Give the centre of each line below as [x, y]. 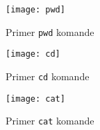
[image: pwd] [35, 10]
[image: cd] [33, 54]
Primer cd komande [48, 76]
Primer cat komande [50, 121]
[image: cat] [35, 99]
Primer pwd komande [50, 31]
